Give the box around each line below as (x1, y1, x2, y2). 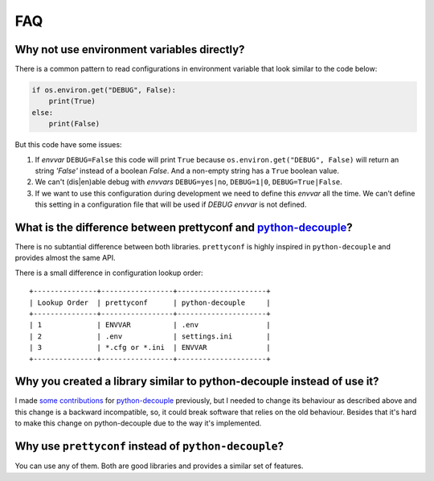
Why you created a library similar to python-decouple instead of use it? (14, 375, 379, 388)
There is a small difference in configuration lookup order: (14, 268, 203, 277)
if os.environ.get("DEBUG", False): (31, 85, 177, 95)
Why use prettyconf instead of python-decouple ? (14, 439, 285, 454)
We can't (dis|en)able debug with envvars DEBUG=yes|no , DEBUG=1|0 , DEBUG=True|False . (35, 177, 343, 187)
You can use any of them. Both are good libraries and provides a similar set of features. (14, 461, 304, 471)
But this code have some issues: (14, 140, 122, 150)
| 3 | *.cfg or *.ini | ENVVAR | (29, 343, 271, 352)
